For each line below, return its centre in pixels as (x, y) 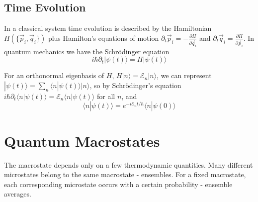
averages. (18, 194)
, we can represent (184, 75)
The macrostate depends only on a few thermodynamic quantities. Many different (129, 164)
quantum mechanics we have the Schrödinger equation (87, 51)
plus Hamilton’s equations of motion (103, 38)
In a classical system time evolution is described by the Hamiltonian (108, 28)
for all (106, 96)
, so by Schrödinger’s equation (135, 85)
